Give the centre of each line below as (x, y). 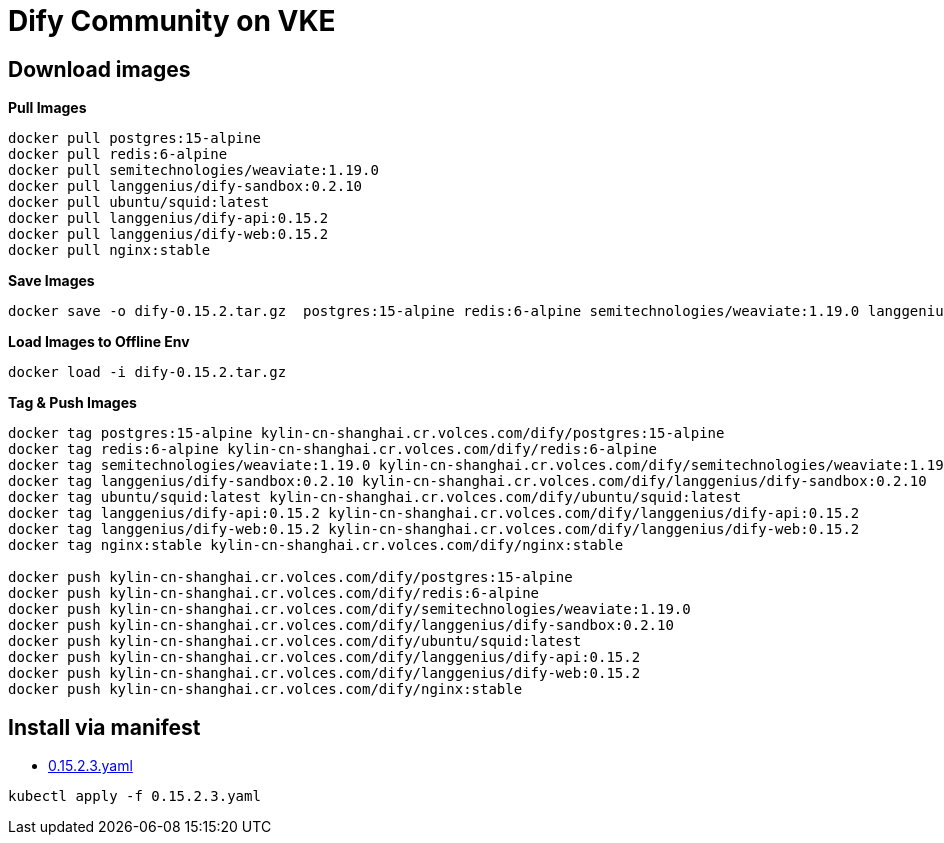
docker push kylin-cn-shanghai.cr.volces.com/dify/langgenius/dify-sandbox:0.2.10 (341, 625)
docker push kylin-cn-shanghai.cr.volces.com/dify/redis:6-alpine (274, 593)
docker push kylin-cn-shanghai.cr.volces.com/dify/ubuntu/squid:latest (295, 641)
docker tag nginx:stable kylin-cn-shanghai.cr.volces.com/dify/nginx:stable (316, 545)
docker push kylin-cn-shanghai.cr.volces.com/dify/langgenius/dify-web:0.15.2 (324, 673)
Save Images (51, 281)
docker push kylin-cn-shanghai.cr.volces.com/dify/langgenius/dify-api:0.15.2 (324, 657)
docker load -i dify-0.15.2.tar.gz (147, 372)
